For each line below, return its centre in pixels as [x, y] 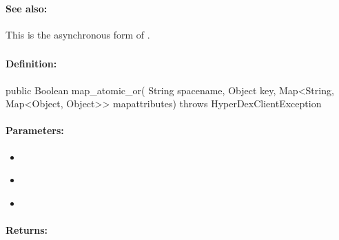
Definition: [31, 64]
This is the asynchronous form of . [78, 34]
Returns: [27, 229]
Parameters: [35, 130]
